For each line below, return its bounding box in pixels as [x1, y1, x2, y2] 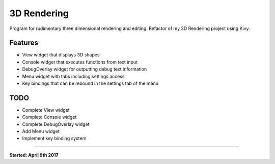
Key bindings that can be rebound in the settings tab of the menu [22, 80, 159, 86]
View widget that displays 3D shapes [22, 52, 100, 58]
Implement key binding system [22, 135, 87, 142]
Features [9, 39, 38, 47]
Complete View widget [22, 107, 70, 113]
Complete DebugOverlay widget [22, 121, 90, 127]
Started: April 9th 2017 [9, 152, 59, 158]
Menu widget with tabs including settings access [22, 73, 125, 79]
